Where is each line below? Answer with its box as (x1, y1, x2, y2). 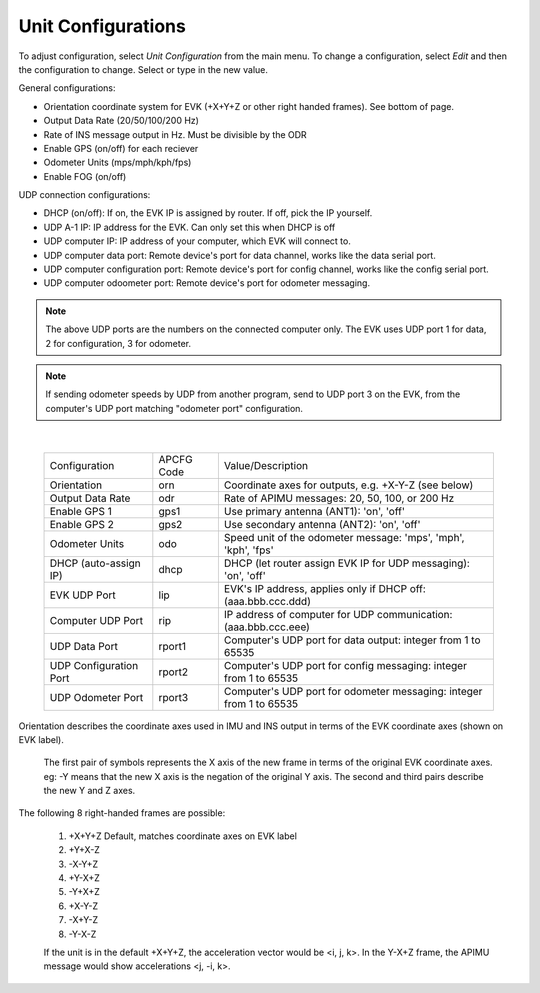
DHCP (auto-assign (49, 556, 141, 570)
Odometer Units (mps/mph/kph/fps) (43, 156, 192, 169)
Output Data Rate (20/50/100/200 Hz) (43, 115, 200, 127)
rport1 (158, 639, 187, 653)
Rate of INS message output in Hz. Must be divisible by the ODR (43, 128, 307, 140)
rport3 (158, 690, 189, 704)
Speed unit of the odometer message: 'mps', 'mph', (223, 530, 465, 544)
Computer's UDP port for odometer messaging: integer (223, 684, 483, 698)
